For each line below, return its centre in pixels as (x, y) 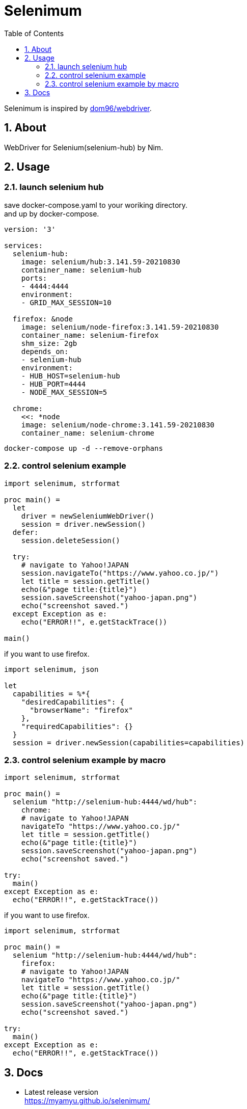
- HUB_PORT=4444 (53, 384)
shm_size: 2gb (49, 343)
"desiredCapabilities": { (73, 702)
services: (23, 245)
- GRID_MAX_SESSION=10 (66, 302)
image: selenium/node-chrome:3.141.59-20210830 (118, 425)
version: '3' (30, 229)
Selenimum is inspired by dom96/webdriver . (78, 108)
